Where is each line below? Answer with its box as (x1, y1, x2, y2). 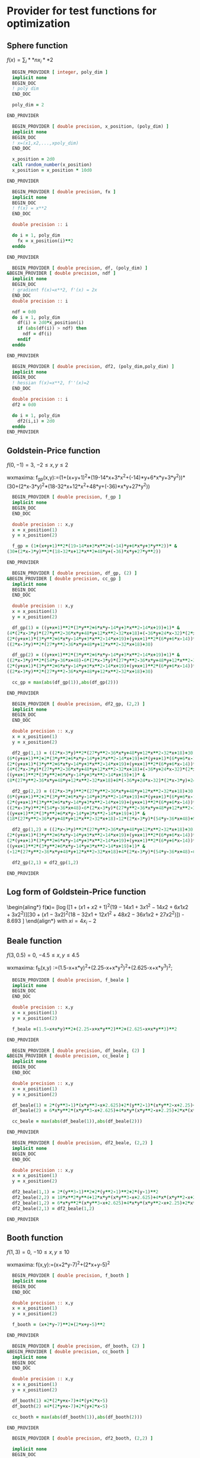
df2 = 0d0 (12, 401, 36, 408)
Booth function (7, 1233, 64, 1243)
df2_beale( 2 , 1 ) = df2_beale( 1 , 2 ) (12, 1205, 95, 1211)
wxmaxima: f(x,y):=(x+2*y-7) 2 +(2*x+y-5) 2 (7, 1260, 110, 1268)
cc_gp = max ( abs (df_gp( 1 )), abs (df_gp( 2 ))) (12, 679, 119, 685)
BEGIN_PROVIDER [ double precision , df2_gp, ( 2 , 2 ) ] (12, 700, 145, 707)
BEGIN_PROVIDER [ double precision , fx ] (12, 188, 116, 194)
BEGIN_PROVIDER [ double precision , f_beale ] (12, 977, 129, 983)
